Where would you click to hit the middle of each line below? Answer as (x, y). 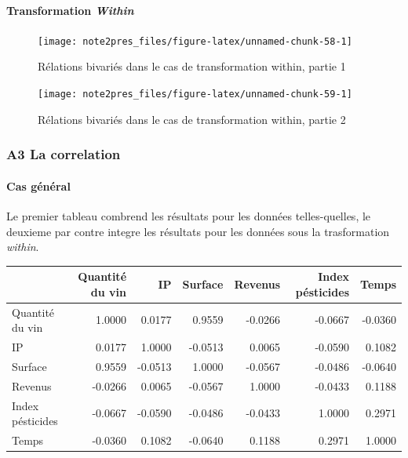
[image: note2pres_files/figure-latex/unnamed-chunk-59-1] (195, 95)
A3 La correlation (64, 154)
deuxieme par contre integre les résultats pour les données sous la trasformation (198, 231)
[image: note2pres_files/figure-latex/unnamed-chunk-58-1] (195, 41)
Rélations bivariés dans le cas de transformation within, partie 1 (192, 66)
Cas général (38, 185)
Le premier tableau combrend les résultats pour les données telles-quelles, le (189, 215)
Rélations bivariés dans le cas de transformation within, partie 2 (192, 119)
